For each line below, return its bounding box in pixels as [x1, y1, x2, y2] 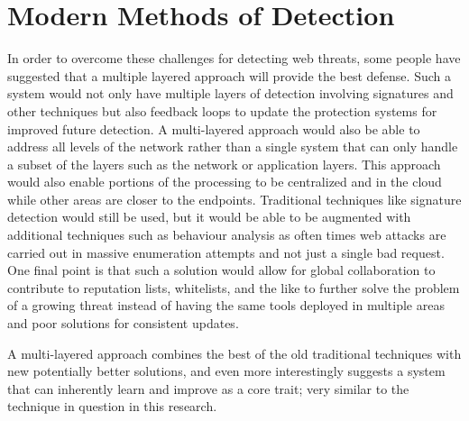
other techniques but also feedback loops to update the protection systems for [7, 101, 437, 120]
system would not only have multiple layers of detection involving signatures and [7, 84, 454, 103]
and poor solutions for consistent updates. [7, 314, 239, 333]
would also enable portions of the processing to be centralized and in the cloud [7, 172, 442, 191]
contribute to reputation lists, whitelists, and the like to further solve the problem [7, 278, 460, 297]
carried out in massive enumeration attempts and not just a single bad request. [7, 243, 445, 261]
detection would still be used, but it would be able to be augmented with [7, 207, 411, 226]
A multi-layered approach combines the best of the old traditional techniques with [7, 343, 462, 362]
